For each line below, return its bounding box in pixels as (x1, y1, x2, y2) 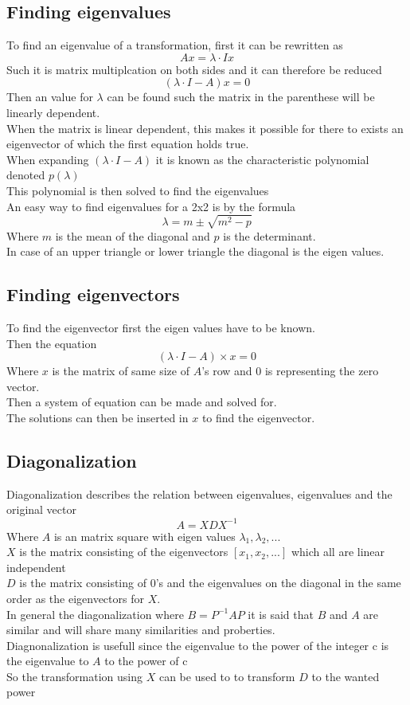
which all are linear (291, 543, 385, 560)
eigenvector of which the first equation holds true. (6, 135, 249, 152)
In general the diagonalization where (6, 605, 184, 622)
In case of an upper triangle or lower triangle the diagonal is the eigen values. (6, 243, 385, 260)
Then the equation (6, 335, 97, 351)
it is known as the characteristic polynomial (155, 151, 369, 167)
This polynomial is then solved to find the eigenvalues (6, 182, 269, 198)
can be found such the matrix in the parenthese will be (107, 88, 375, 105)
